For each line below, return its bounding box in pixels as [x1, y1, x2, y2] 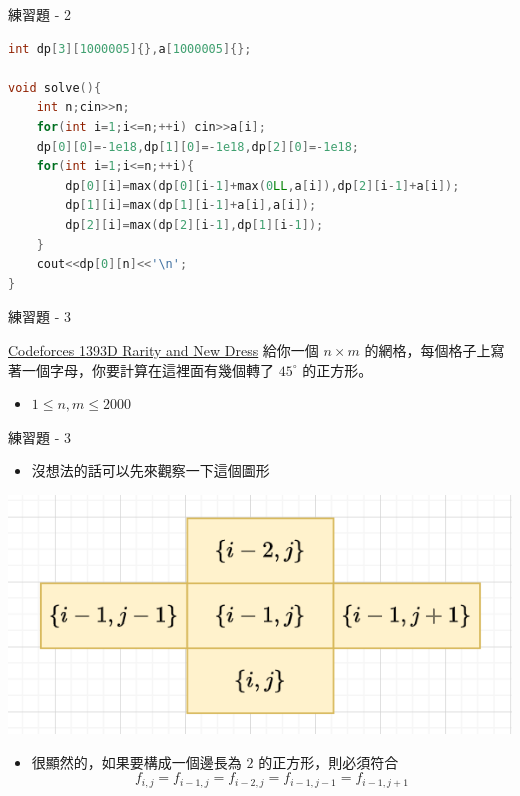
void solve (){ [8, 80, 102, 95]
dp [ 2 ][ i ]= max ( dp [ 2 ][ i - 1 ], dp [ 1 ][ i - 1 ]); [65, 217, 324, 232]
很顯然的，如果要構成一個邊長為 [31, 751, 242, 772]
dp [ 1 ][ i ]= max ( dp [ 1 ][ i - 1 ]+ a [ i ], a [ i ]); [65, 198, 317, 213]
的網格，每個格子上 [364, 339, 491, 360]
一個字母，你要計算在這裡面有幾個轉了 [21, 359, 274, 380]
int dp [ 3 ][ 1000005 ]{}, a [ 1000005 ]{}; [8, 41, 252, 56]
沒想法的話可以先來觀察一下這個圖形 [31, 460, 270, 481]
